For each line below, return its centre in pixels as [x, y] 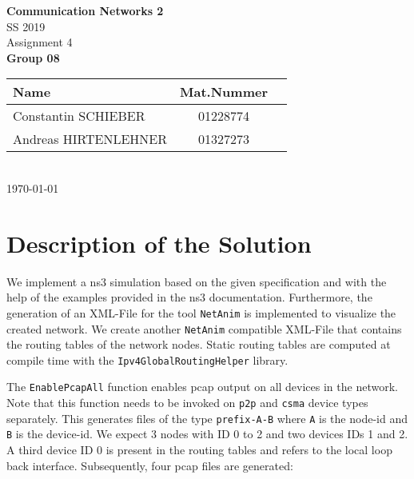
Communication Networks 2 [85, 10]
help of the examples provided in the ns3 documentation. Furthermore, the [189, 297]
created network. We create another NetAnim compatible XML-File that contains [204, 328]
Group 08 [33, 57]
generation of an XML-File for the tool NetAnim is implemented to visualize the [201, 312]
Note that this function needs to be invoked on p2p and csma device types [187, 403]
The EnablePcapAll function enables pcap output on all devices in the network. [202, 387]
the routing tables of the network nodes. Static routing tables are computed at [199, 344]
